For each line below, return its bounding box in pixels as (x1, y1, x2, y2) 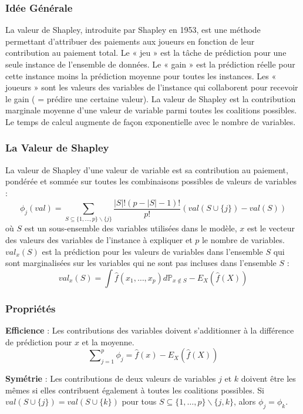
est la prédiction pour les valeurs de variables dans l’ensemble (42, 245, 263, 257)
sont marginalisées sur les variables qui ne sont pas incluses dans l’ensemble (5, 257, 277, 269)
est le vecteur (247, 222, 295, 234)
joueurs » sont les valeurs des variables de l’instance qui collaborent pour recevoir (5, 81, 298, 93)
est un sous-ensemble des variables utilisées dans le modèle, (24, 222, 237, 234)
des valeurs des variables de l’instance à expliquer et (5, 233, 193, 245)
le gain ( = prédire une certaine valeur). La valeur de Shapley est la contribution (5, 92, 296, 105)
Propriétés (5, 301, 56, 315)
